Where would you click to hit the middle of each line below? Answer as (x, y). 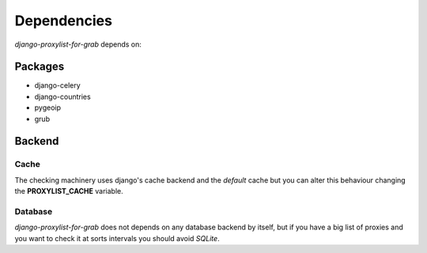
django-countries (62, 96)
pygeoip (47, 108)
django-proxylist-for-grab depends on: (78, 44)
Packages (40, 67)
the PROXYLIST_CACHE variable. (69, 191)
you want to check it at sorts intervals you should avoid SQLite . (117, 238)
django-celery (57, 85)
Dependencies (63, 21)
